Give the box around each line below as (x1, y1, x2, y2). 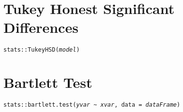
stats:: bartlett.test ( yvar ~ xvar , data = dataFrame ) (3, 101, 181, 109)
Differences (3, 17, 78, 37)
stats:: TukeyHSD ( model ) (3, 46, 80, 54)
